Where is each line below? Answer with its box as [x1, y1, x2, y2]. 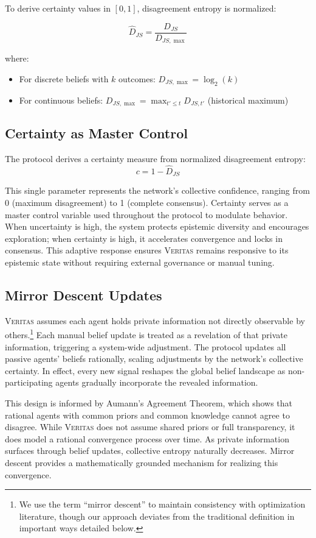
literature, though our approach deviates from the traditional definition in [19, 509, 295, 522]
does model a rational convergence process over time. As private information [5, 432, 289, 445]
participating [5, 376, 53, 389]
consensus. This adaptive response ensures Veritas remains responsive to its [5, 244, 289, 257]
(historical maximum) [207, 93, 289, 106]
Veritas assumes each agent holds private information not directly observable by [5, 314, 305, 327]
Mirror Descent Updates [5, 285, 162, 304]
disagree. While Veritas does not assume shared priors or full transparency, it [5, 420, 295, 433]
